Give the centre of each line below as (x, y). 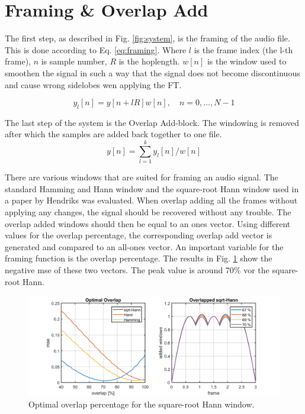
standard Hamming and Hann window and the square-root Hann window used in (152, 188)
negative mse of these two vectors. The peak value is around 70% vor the (137, 269)
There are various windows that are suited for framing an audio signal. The (142, 177)
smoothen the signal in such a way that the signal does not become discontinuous (152, 72)
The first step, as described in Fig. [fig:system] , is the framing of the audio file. (147, 38)
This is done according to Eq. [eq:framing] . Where (96, 49)
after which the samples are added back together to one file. (113, 134)
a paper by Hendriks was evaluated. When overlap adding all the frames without (151, 200)
